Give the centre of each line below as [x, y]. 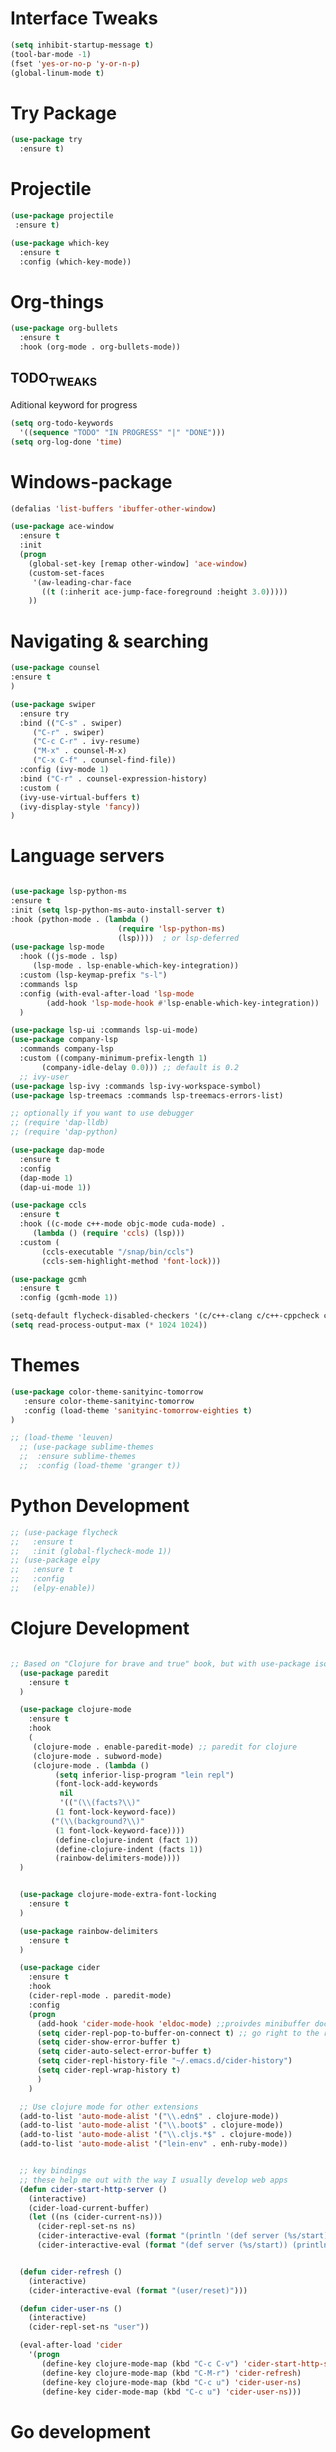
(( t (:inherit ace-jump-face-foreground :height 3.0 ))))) [164, 592]
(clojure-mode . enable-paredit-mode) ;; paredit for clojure [165, 1747]
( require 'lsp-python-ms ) [171, 928]
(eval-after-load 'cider [71, 2345]
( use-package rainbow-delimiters [89, 1931]
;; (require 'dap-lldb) [60, 1123]
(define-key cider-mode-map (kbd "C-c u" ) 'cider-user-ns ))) [171, 2392]
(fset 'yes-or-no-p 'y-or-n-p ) [75, 63]
